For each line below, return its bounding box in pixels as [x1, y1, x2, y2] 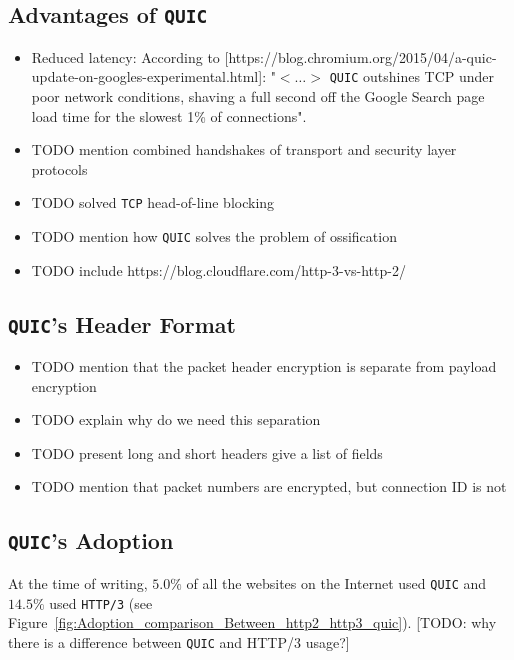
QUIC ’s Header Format [8, 308, 236, 339]
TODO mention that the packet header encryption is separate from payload [31, 356, 497, 377]
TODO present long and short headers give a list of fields [31, 442, 383, 463]
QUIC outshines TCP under [329, 66, 495, 87]
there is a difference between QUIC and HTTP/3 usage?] [8, 631, 350, 652]
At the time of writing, [8, 572, 148, 593]
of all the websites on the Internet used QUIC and [186, 572, 487, 593]
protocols [31, 158, 88, 179]
